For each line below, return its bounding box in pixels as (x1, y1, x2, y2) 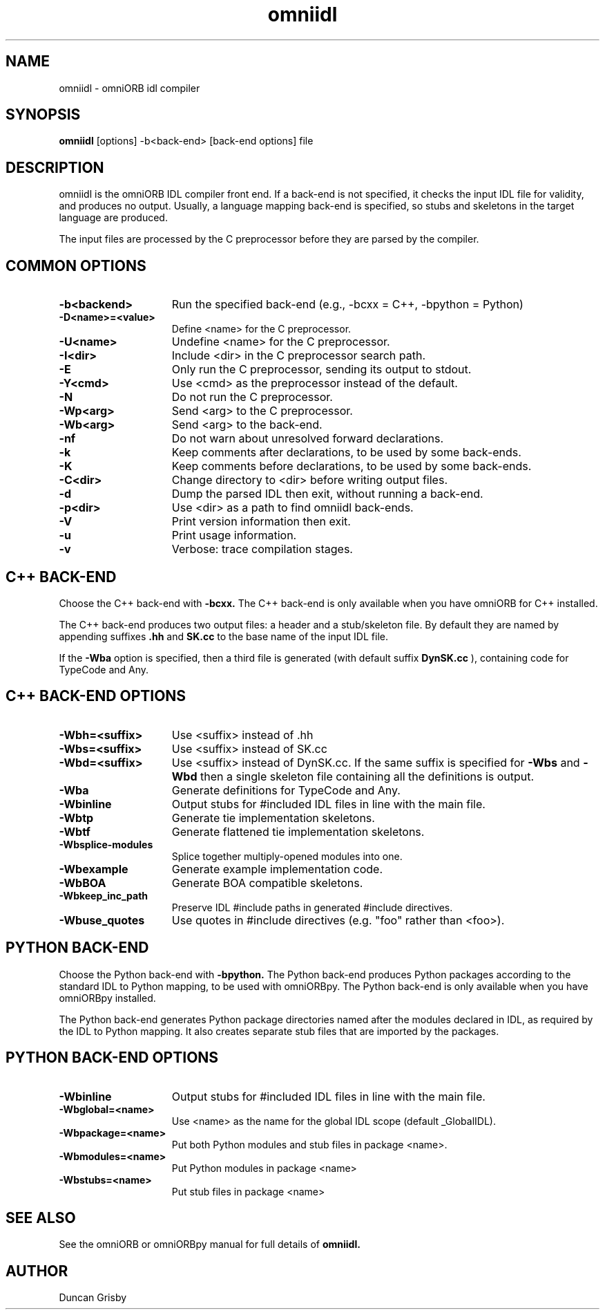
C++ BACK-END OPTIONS (6, 687, 186, 705)
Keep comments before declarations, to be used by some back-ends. (171, 459, 532, 474)
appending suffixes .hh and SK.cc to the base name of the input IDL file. (59, 630, 388, 642)
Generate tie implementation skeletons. (171, 810, 375, 825)
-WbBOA (59, 875, 106, 890)
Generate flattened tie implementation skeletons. (171, 824, 425, 839)
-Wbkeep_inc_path (59, 889, 148, 902)
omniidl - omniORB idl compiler (59, 82, 200, 94)
